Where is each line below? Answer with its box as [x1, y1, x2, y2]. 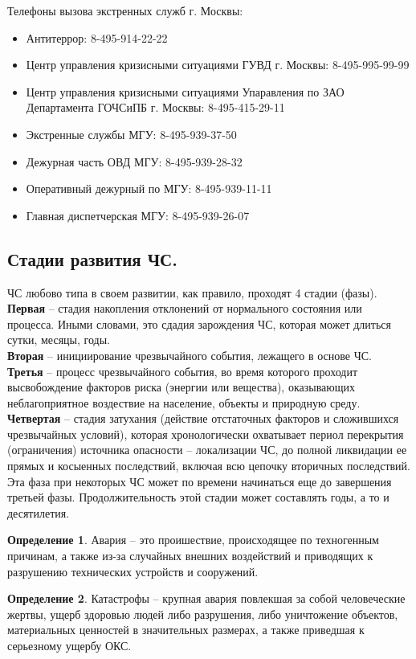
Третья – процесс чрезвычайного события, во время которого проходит [7, 362, 358, 379]
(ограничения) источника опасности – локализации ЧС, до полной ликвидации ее [7, 441, 407, 458]
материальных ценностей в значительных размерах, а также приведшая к [7, 621, 365, 638]
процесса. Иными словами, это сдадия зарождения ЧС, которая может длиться [7, 315, 391, 332]
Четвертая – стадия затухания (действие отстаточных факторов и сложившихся [7, 410, 399, 427]
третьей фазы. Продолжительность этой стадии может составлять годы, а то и [7, 489, 389, 506]
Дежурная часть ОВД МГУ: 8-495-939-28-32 [26, 153, 243, 170]
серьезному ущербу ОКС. [7, 637, 132, 654]
